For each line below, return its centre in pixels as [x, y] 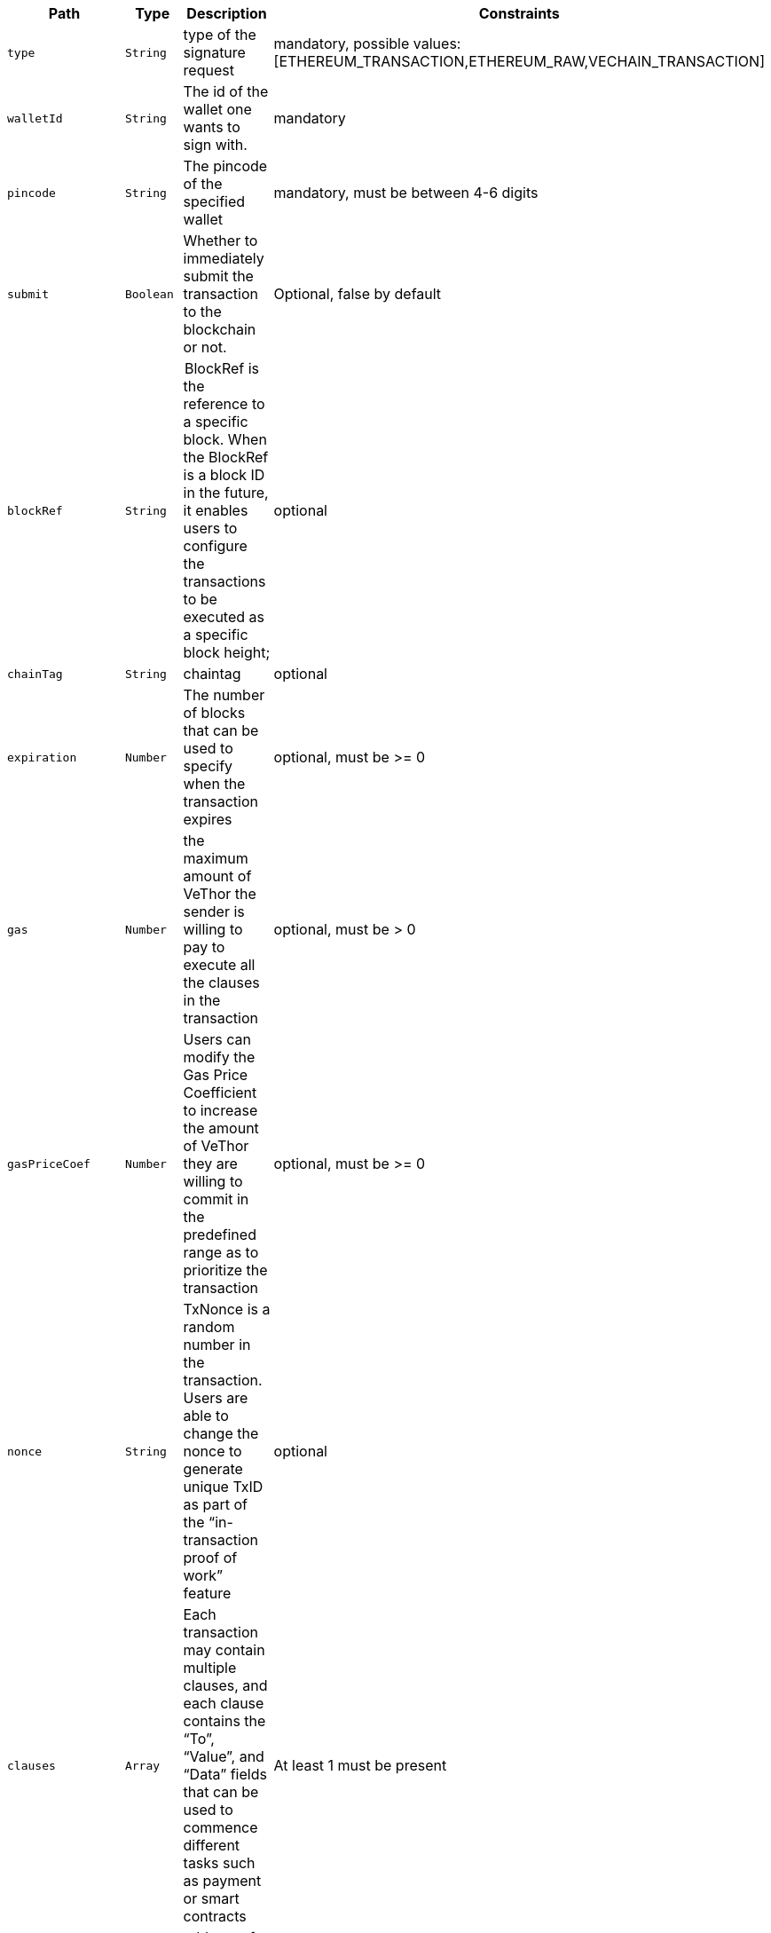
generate [213, 1469]
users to [210, 528]
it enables [216, 510]
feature [207, 1593]
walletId [35, 118]
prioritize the [225, 1270]
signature [214, 52]
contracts [215, 1916]
